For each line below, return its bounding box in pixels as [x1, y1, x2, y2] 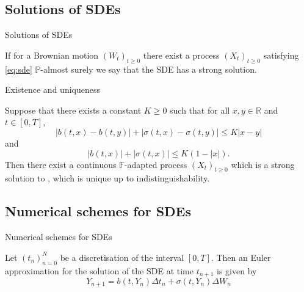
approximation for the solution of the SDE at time [5, 264, 194, 277]
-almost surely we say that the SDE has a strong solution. [40, 62, 257, 75]
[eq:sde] [5, 62, 32, 75]
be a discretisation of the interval [60, 250, 184, 263]
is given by [217, 264, 257, 277]
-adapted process [124, 158, 187, 170]
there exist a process [143, 48, 220, 61]
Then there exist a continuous [5, 158, 117, 170]
